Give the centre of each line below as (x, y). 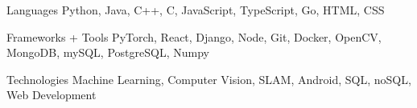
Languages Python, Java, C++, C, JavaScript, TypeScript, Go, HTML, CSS (196, 10)
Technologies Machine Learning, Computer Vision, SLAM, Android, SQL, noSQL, (209, 79)
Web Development (52, 95)
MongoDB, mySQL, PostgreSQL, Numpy (108, 52)
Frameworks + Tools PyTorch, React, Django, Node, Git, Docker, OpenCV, (194, 36)
